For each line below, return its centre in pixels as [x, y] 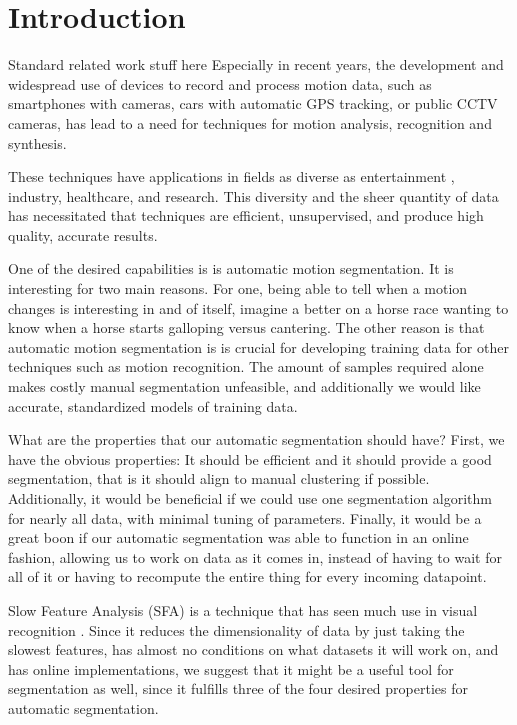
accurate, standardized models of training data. [153, 405]
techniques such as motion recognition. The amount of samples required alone [246, 366]
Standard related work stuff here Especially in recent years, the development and [256, 64]
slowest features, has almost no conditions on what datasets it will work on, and [253, 649]
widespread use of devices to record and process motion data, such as [220, 83]
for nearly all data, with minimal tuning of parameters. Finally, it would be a [245, 517]
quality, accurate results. [83, 234]
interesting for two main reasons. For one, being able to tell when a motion [238, 288]
